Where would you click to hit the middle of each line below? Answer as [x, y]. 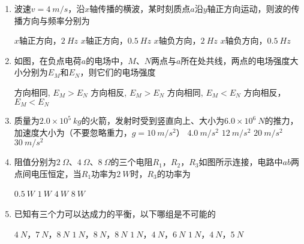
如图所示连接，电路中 [241, 162]
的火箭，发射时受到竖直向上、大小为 [153, 121]
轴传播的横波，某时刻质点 [140, 8]
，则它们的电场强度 [118, 72]
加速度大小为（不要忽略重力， [73, 132]
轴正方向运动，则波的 [249, 8]
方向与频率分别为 [56, 20]
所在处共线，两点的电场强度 [235, 60]
